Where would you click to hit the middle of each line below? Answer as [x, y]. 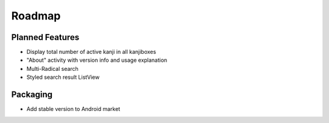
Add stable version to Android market [73, 109]
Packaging [32, 95]
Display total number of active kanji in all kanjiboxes [91, 52]
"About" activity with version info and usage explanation [97, 60]
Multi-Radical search [52, 68]
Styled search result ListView [63, 77]
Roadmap [36, 16]
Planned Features [45, 37]
